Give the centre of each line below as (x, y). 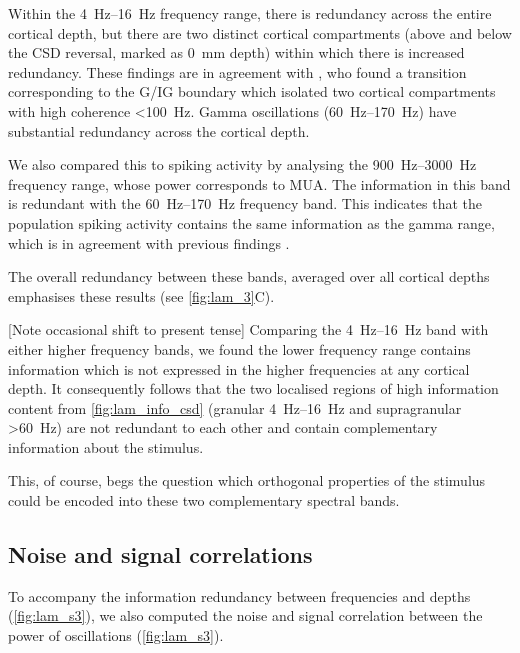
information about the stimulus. (106, 446)
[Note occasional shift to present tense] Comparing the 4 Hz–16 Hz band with (248, 329)
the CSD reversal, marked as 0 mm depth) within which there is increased (236, 52)
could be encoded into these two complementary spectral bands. (204, 500)
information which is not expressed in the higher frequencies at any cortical (239, 368)
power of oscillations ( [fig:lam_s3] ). (116, 635)
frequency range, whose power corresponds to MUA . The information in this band (259, 183)
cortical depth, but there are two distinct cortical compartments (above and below (260, 32)
